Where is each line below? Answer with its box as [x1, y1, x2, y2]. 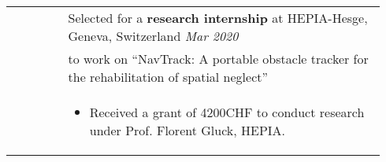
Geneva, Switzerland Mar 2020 [68, 27, 239, 45]
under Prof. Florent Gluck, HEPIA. [89, 121, 286, 139]
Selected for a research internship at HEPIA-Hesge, [68, 9, 368, 27]
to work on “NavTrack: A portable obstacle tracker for [68, 50, 369, 68]
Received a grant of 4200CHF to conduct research [89, 103, 365, 121]
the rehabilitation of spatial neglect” [68, 68, 269, 86]
